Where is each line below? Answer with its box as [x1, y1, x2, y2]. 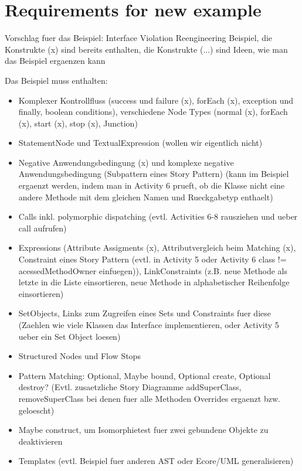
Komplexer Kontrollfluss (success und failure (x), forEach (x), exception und [18, 94, 294, 106]
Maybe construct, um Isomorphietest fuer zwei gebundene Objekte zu [18, 424, 269, 436]
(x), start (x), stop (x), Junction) [18, 117, 138, 129]
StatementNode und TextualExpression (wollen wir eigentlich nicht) [18, 136, 263, 149]
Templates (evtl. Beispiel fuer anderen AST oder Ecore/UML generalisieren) [18, 455, 294, 467]
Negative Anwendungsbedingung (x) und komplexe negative [18, 156, 234, 168]
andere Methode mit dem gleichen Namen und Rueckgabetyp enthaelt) [18, 190, 273, 203]
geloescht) [18, 404, 55, 416]
